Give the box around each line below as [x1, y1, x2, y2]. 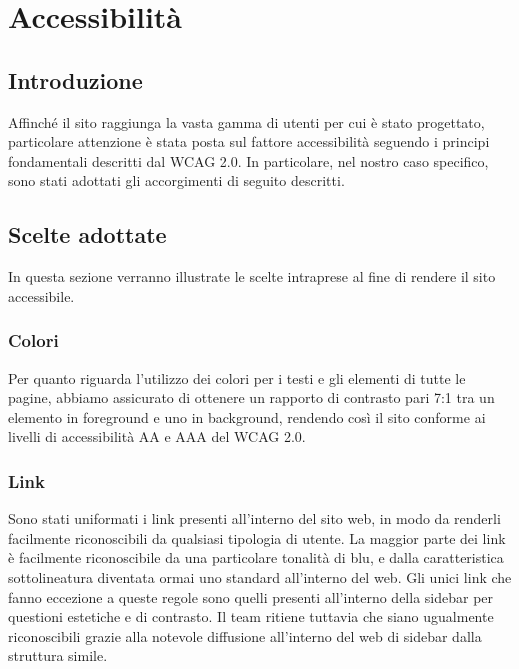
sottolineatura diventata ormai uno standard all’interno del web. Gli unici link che [8, 566, 512, 587]
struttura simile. [8, 645, 108, 666]
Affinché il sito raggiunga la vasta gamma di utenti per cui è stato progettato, [8, 111, 485, 132]
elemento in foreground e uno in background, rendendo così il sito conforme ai [8, 406, 486, 427]
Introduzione [8, 64, 143, 95]
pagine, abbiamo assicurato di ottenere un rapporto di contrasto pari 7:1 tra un [8, 387, 495, 408]
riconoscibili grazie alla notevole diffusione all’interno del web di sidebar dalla [8, 625, 482, 646]
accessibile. [8, 285, 75, 306]
